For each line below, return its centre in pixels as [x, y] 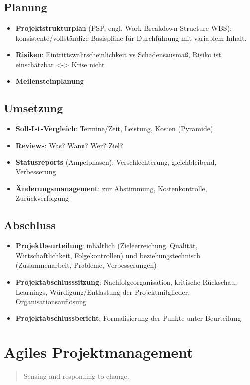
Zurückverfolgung [42, 198]
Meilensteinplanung [50, 81]
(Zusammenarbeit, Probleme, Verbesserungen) [86, 265]
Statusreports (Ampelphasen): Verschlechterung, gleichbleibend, [116, 162]
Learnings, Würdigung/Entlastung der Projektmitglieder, [103, 291]
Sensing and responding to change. [76, 376]
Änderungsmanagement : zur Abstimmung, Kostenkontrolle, [111, 188]
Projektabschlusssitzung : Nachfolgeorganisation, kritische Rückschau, [126, 281]
